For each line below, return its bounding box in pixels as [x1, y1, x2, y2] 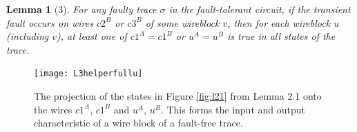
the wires [34, 102, 73, 116]
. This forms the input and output [160, 102, 305, 116]
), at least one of [57, 29, 127, 43]
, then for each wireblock [227, 15, 331, 30]
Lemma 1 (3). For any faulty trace [6, 2, 157, 16]
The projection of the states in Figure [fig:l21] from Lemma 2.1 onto [34, 89, 322, 103]
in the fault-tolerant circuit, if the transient [168, 2, 351, 16]
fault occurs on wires [6, 15, 93, 30]
